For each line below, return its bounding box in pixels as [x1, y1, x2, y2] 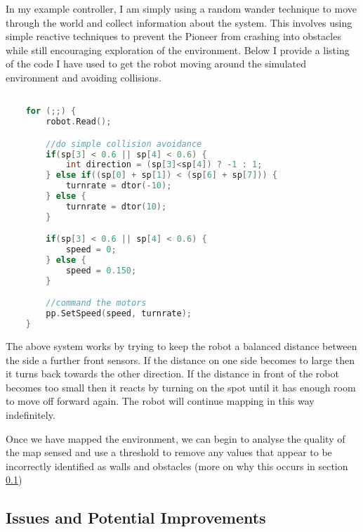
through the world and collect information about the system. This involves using [6, 15, 352, 30]
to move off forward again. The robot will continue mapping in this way [6, 394, 315, 408]
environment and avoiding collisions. [6, 70, 161, 84]
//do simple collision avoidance [46, 138, 202, 149]
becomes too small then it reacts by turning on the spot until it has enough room [6, 379, 356, 394]
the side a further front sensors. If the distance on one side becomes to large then [6, 352, 355, 367]
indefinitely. [6, 407, 55, 422]
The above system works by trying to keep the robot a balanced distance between [6, 338, 357, 353]
